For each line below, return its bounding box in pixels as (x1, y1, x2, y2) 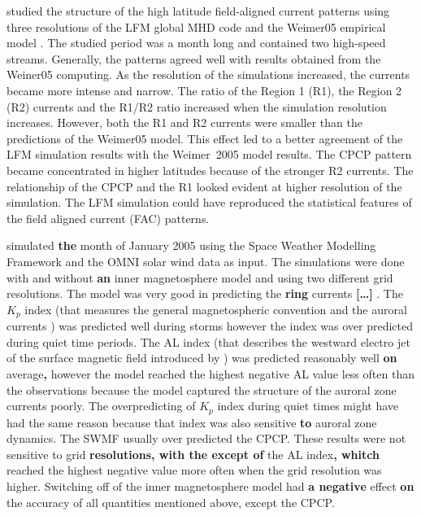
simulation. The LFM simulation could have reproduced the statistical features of (7, 194, 412, 211)
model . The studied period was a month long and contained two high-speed (7, 34, 386, 51)
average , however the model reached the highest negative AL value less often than (7, 365, 414, 382)
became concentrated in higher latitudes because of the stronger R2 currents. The (7, 161, 414, 178)
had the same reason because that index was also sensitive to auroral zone (7, 413, 377, 431)
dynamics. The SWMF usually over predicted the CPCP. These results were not (7, 430, 406, 447)
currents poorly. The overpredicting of (7, 397, 196, 414)
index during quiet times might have (217, 397, 398, 414)
